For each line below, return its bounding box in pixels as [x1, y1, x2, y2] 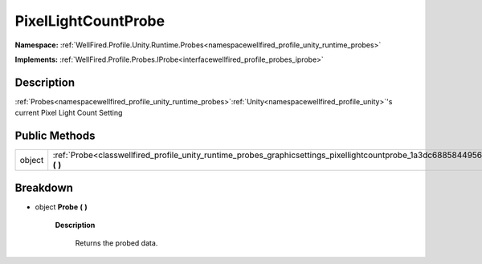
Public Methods [14, 129, 96, 143]
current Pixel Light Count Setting [14, 108, 123, 118]
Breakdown [14, 181, 74, 194]
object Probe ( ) [35, 201, 88, 212]
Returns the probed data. [75, 238, 158, 248]
